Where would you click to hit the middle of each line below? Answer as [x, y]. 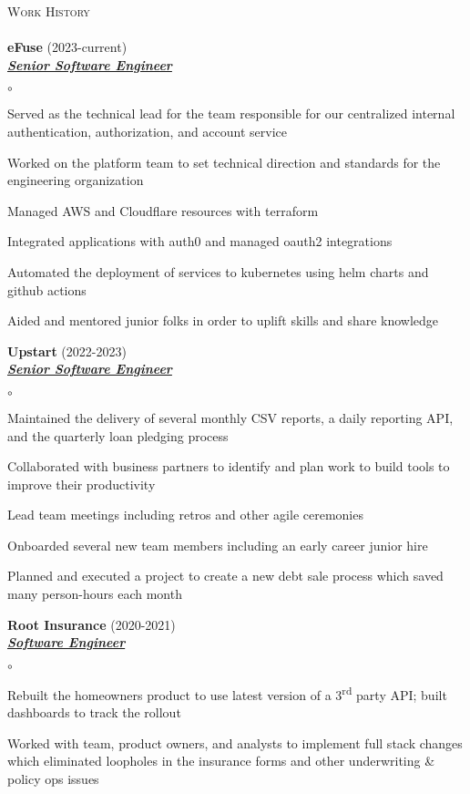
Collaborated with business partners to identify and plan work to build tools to [229, 466]
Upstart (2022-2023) [67, 351]
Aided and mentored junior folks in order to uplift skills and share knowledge [223, 320]
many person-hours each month [95, 594]
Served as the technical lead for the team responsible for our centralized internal [231, 113]
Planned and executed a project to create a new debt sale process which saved [225, 576]
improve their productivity [82, 484]
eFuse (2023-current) [67, 47]
